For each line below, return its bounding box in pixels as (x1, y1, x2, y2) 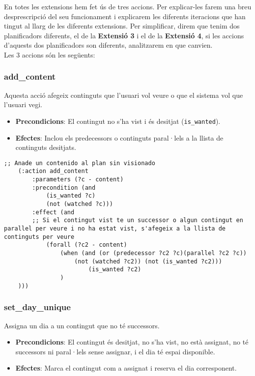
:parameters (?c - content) (32, 176, 124, 183)
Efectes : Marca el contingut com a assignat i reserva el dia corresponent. (15, 363, 237, 373)
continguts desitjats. (15, 142, 76, 152)
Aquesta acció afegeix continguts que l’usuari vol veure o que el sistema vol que (4, 89, 243, 100)
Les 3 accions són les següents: (4, 49, 95, 59)
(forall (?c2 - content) (46, 241, 127, 249)
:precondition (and (32, 184, 96, 191)
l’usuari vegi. (4, 99, 42, 110)
